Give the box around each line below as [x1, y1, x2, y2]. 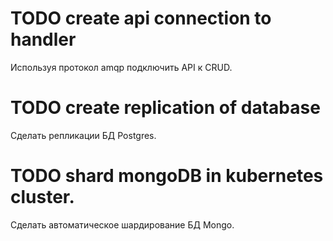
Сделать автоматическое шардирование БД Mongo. [10, 218, 235, 231]
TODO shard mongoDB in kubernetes [10, 165, 324, 187]
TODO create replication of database [10, 97, 321, 119]
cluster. [10, 186, 75, 209]
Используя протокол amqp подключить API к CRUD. [10, 61, 233, 73]
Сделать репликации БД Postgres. [10, 129, 157, 141]
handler [10, 28, 77, 51]
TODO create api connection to [10, 7, 272, 30]
